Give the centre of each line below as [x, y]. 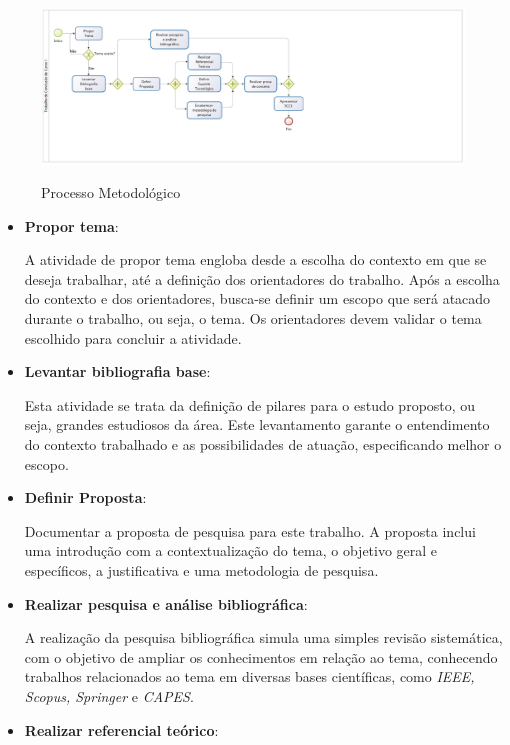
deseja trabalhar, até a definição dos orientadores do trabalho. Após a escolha [262, 278]
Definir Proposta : [85, 497]
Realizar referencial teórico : [121, 729]
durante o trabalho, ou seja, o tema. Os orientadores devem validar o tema [253, 318]
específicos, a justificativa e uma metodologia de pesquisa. [201, 570]
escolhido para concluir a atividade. [133, 337]
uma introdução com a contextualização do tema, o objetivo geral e [231, 550]
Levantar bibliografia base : [117, 371]
